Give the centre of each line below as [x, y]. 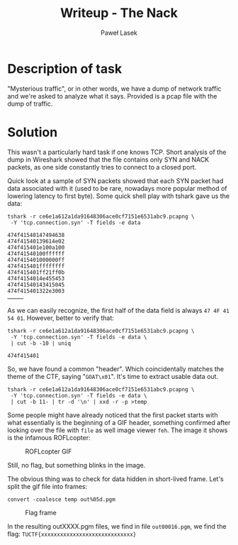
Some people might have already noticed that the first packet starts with [113, 415]
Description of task [65, 68]
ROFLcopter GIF [49, 451]
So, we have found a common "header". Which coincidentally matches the [116, 369]
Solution [33, 132]
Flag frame [41, 512]
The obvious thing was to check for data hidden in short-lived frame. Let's [116, 479]
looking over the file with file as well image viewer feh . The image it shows [118, 430]
